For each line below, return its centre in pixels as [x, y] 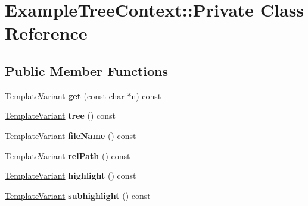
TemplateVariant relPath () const [68, 155]
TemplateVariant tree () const [60, 115]
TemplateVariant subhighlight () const [78, 195]
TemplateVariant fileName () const [71, 135]
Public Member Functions [86, 70]
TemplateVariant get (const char [65, 95]
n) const [146, 95]
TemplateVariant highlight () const [71, 175]
